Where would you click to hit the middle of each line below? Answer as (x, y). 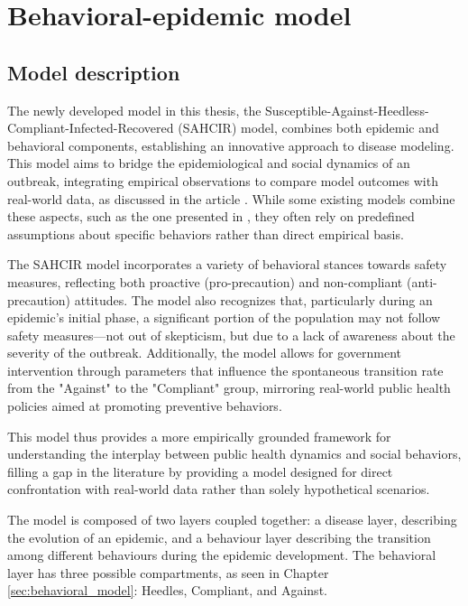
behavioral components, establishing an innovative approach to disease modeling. (231, 145)
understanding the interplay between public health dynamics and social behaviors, (234, 454)
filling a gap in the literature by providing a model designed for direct (200, 471)
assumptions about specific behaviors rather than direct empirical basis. (206, 233)
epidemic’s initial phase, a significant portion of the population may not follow (224, 317)
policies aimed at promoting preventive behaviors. (145, 406)
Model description (94, 72)
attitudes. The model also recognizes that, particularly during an (253, 299)
